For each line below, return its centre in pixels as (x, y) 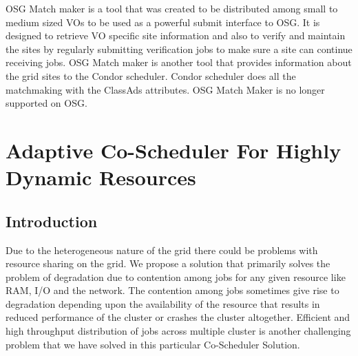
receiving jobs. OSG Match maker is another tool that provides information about (179, 62)
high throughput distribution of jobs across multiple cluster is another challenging (178, 331)
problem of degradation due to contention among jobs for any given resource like (176, 276)
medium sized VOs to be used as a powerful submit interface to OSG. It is (163, 22)
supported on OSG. (46, 103)
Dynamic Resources (101, 177)
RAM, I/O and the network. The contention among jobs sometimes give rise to (172, 290)
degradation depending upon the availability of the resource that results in (163, 303)
